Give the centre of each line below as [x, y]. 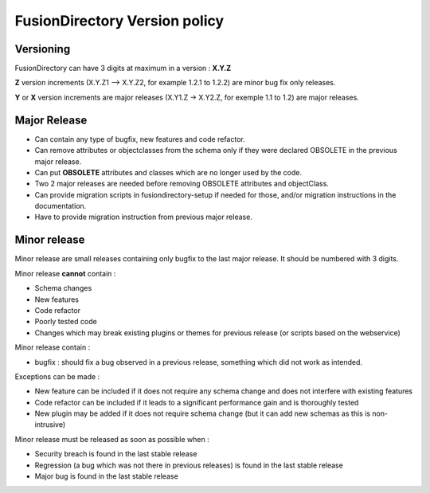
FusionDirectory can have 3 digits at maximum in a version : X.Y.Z [123, 68]
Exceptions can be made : [57, 376]
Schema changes [63, 288]
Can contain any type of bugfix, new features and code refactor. [140, 139]
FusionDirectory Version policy [119, 21]
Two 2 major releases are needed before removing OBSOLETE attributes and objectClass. [182, 184]
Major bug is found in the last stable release [106, 476]
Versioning [43, 49]
